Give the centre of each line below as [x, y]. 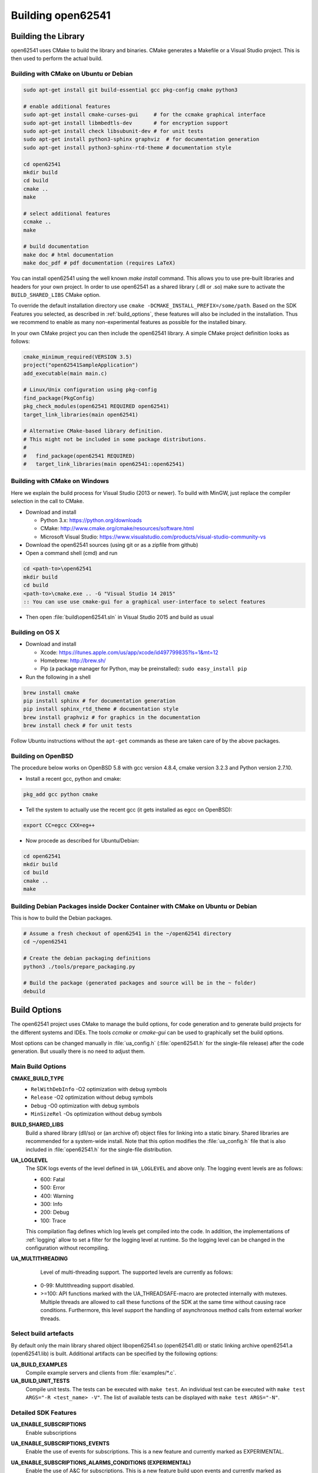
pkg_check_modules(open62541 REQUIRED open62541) [96, 406]
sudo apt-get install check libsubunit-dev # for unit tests [113, 131]
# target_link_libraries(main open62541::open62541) [104, 464]
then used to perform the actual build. [57, 58]
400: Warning [57, 1195]
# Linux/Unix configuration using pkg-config [90, 390]
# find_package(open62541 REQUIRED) [79, 456]
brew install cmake [51, 693]
